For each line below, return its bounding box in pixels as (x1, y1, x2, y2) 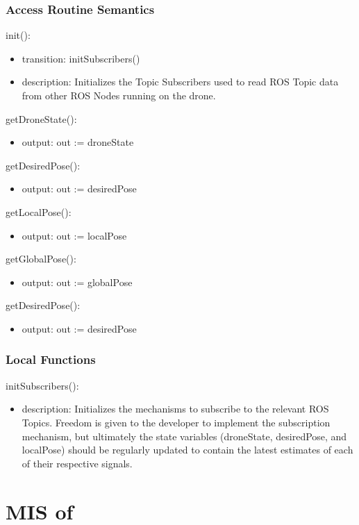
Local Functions (6, 351, 96, 368)
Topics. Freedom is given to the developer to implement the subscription (22, 415, 331, 429)
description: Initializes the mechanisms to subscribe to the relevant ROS (22, 401, 329, 416)
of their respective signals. (22, 456, 133, 470)
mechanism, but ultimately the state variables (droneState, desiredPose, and (22, 428, 347, 443)
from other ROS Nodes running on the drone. (22, 88, 216, 102)
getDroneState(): (6, 111, 77, 126)
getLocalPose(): (6, 204, 72, 219)
